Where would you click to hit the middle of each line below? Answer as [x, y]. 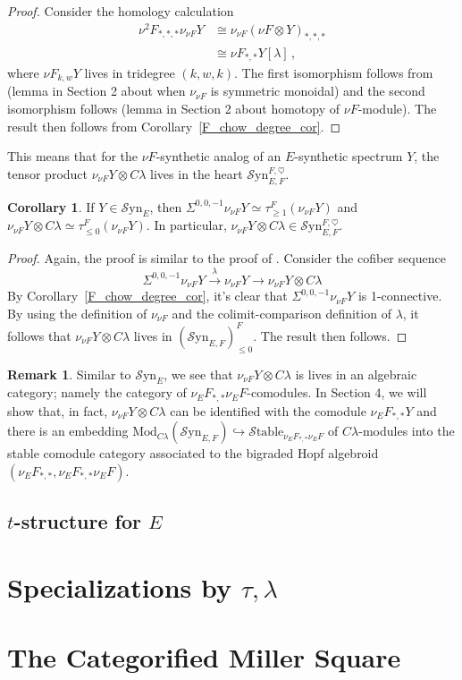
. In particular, [186, 225]
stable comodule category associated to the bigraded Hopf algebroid [193, 453]
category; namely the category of [97, 392]
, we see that [198, 374]
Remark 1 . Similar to [69, 374]
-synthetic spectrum [349, 156]
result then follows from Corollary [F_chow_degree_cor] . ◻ [174, 126]
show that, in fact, [58, 410]
